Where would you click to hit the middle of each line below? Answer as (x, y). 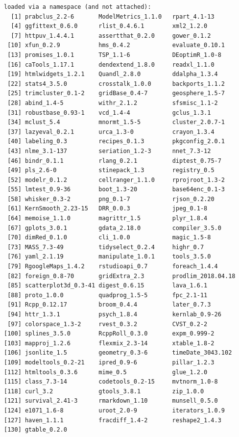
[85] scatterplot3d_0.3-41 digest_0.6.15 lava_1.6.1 (108, 286)
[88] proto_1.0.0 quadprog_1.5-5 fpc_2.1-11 (108, 295)
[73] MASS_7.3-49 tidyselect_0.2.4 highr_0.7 (106, 247)
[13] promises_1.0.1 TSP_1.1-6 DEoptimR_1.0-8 (114, 55)
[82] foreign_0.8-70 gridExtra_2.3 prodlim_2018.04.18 (121, 276)
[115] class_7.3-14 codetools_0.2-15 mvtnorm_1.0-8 (111, 382)
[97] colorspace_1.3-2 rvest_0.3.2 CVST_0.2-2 (108, 324)
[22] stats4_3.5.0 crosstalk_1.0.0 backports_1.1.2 (116, 84)
